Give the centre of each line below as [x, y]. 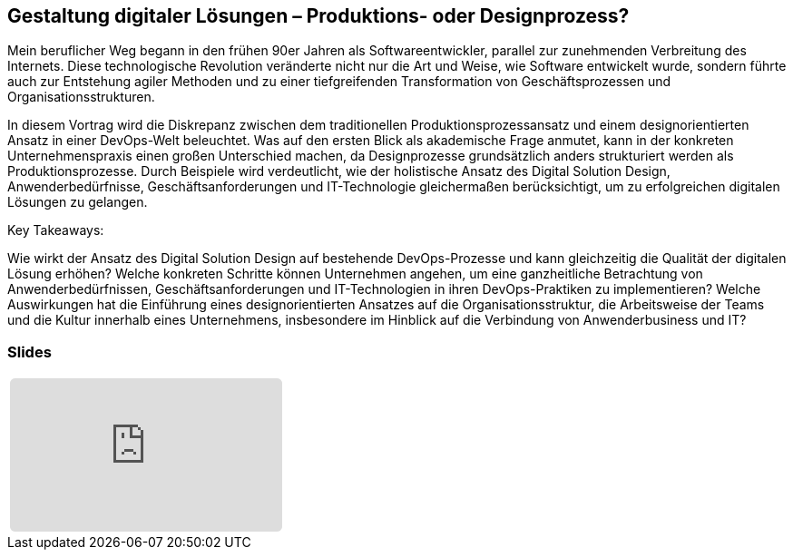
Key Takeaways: [56, 230]
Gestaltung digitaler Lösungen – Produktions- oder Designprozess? [318, 16]
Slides [29, 352]
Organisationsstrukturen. [81, 97]
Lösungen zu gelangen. [78, 202]
